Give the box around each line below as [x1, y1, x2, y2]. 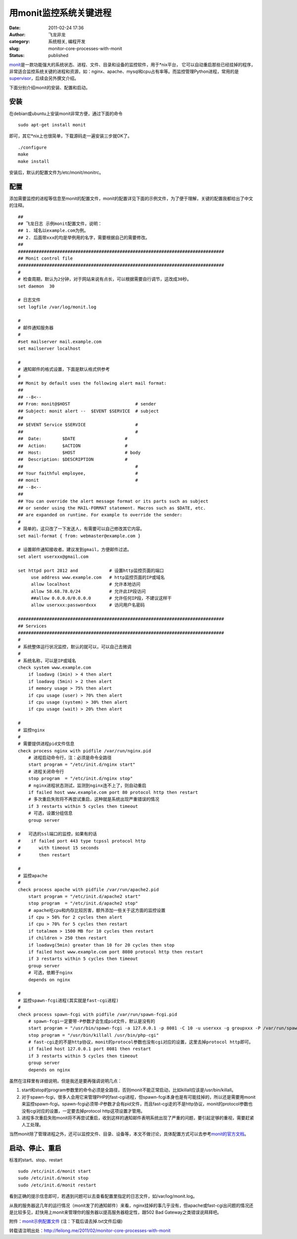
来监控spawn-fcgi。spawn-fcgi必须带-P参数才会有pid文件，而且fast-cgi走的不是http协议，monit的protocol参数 [21, 1101, 248, 1107]
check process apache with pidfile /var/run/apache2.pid [18, 887, 159, 892]
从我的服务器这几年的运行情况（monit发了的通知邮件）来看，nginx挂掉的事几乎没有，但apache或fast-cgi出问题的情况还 [9, 1202, 253, 1208]
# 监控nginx [18, 727, 46, 733]
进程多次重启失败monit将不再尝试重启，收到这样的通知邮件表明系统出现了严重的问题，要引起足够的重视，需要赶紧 [21, 1115, 254, 1121]
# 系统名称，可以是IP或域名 [18, 658, 76, 664]
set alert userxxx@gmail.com [18, 554, 89, 560]
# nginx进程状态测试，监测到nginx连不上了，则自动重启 [28, 783, 147, 788]
